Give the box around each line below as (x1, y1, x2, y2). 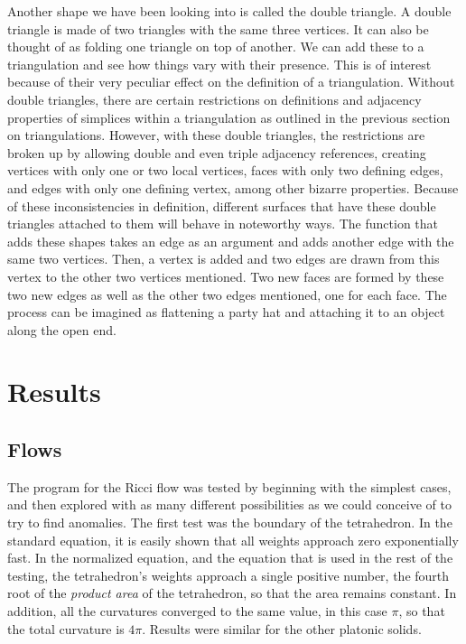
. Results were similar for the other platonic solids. (142, 619, 422, 638)
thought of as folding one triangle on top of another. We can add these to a (7, 37, 424, 56)
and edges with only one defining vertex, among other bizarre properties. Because (7, 178, 459, 197)
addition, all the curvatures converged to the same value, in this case (7, 602, 387, 621)
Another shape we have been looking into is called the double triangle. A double (7, 2, 452, 20)
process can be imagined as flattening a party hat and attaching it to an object (7, 303, 445, 322)
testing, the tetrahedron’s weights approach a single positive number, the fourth (7, 565, 450, 584)
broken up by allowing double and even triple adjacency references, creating (7, 143, 426, 162)
